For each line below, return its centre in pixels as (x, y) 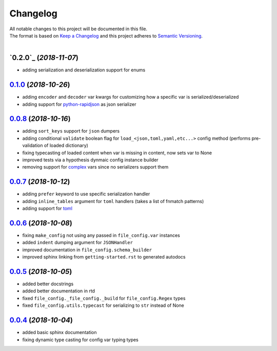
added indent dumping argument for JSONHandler (78, 243)
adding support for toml (47, 209)
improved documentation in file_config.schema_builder (87, 250)
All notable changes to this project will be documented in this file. (78, 29)
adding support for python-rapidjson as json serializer (79, 104)
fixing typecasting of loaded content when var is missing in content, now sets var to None (117, 153)
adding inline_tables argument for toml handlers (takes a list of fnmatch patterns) (113, 201)
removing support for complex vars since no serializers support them (95, 167)
